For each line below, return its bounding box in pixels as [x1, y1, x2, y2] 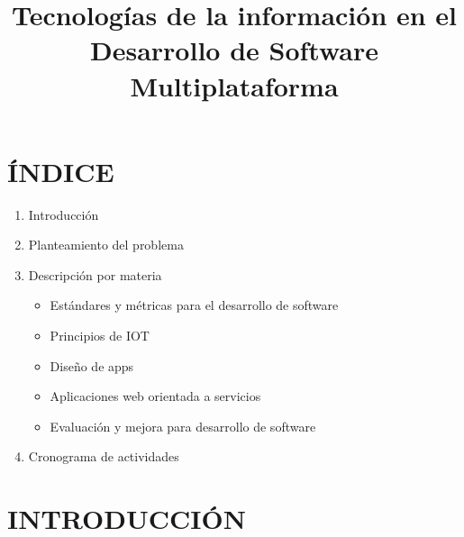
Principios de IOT [50, 326, 150, 345]
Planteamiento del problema [28, 235, 184, 254]
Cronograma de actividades [28, 447, 179, 466]
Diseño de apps [50, 356, 134, 375]
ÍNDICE [7, 152, 114, 189]
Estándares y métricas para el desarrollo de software [50, 296, 339, 314]
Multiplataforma [130, 67, 339, 104]
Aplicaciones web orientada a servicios [50, 387, 261, 405]
